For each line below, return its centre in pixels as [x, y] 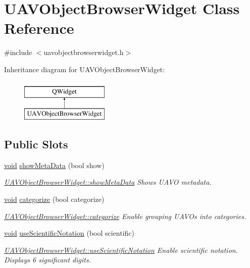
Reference [39, 28]
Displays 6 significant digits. [47, 260]
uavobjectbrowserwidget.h [84, 52]
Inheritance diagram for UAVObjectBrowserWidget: [85, 69]
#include [18, 52]
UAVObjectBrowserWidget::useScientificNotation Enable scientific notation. [121, 250]
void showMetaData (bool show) [54, 165]
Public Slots [36, 144]
